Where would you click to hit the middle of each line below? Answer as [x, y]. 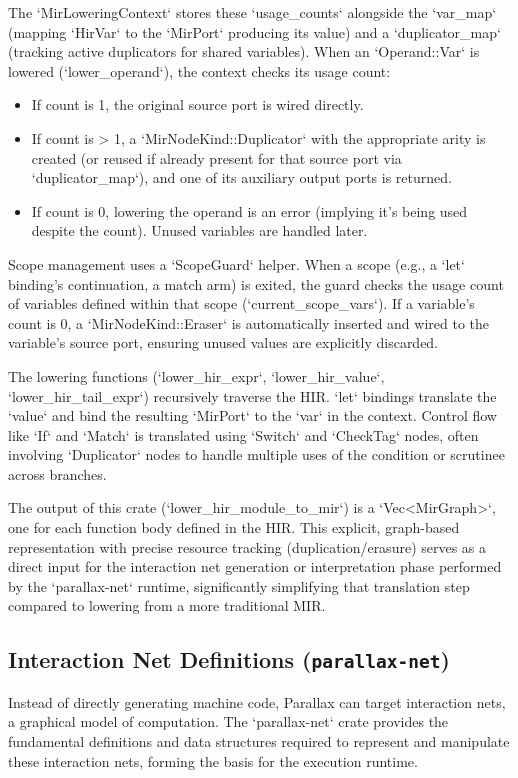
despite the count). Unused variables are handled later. [199, 230]
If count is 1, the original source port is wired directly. [197, 104]
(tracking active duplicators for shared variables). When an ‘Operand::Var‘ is [244, 51]
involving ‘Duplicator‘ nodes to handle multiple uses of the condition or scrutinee [256, 454]
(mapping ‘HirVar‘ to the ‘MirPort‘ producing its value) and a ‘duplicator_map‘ [254, 31]
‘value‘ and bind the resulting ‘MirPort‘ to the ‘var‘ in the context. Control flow [252, 415]
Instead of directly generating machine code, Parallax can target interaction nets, [257, 701]
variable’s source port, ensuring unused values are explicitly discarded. [223, 342]
